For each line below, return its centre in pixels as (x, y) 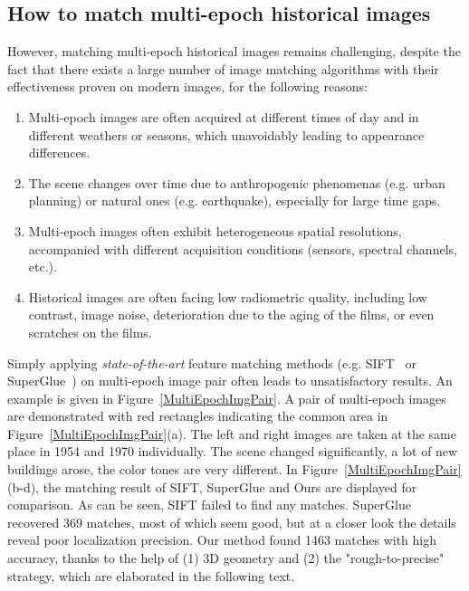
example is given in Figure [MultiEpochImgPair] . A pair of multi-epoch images (227, 398)
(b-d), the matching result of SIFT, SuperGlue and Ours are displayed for (212, 486)
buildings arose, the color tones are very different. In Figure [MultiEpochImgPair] (234, 469)
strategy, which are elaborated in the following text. (151, 575)
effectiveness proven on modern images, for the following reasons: (187, 86)
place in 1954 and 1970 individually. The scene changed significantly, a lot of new (233, 451)
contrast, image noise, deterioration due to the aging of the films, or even (231, 315)
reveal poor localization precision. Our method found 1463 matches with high (222, 540)
